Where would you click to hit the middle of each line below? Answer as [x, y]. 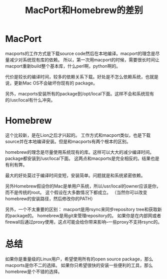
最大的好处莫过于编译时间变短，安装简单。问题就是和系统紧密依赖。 [75, 175]
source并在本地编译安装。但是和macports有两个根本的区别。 [68, 141]
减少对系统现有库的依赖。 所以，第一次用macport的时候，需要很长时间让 [84, 60]
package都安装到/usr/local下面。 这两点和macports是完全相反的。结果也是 [82, 158]
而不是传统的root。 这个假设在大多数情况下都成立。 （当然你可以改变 [76, 192]
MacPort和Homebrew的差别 [84, 10]
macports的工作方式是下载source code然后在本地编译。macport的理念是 [80, 53]
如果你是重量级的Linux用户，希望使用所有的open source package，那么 [79, 259]
